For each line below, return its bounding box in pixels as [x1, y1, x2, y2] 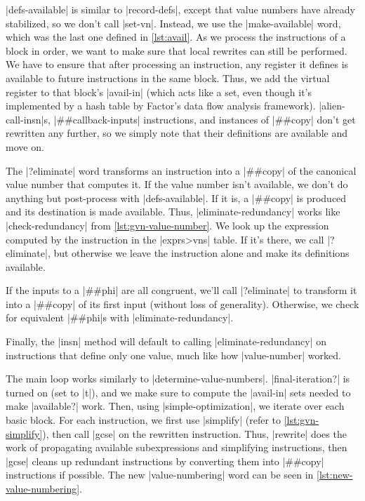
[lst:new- [317, 467, 353, 482]
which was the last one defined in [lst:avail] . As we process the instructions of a [6, 29, 346, 44]
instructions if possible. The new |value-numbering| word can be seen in [6, 467, 314, 482]
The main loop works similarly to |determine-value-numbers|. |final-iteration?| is [6, 371, 350, 386]
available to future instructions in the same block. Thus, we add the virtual [6, 70, 330, 85]
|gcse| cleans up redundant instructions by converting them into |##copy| [6, 453, 324, 468]
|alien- [319, 98, 345, 113]
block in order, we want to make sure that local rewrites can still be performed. [6, 43, 347, 58]
